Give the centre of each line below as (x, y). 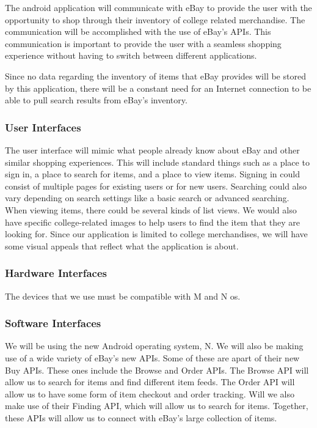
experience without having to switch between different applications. (131, 55)
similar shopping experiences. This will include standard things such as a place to (157, 162)
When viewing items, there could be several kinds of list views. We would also (151, 209)
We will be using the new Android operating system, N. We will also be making (154, 346)
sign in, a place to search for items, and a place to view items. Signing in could (152, 174)
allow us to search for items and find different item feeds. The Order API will (150, 382)
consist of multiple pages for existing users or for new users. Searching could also (156, 186)
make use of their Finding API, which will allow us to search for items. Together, (157, 406)
